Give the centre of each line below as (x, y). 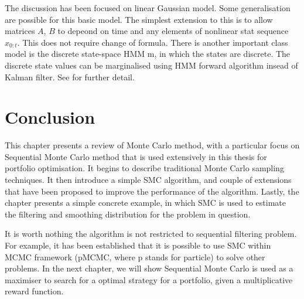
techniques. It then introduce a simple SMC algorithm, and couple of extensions (148, 180)
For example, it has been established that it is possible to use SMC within (138, 245)
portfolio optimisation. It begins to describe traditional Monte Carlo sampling (144, 168)
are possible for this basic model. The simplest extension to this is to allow (139, 19)
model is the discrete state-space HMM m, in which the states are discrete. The (148, 54)
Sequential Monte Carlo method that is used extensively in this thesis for (136, 156)
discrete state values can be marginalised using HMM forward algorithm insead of (151, 65)
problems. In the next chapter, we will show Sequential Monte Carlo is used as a (149, 268)
